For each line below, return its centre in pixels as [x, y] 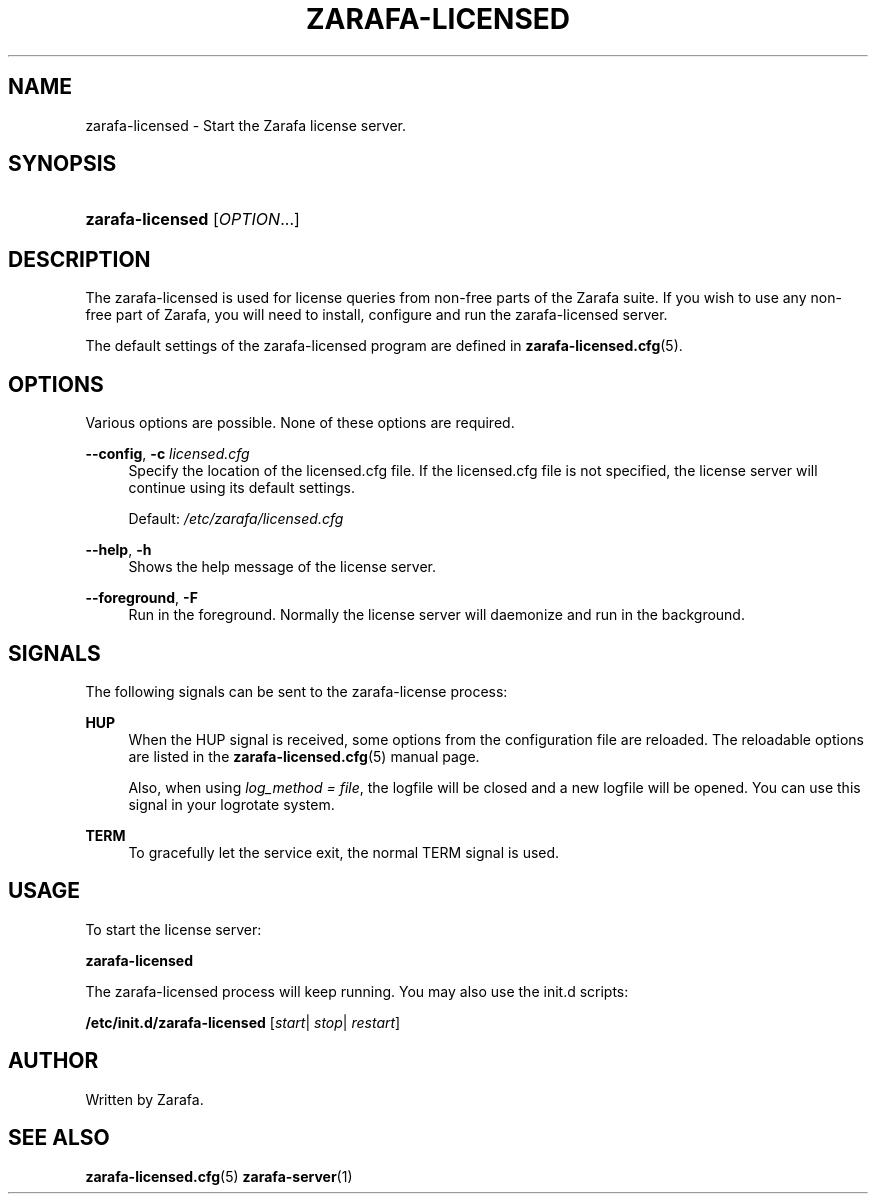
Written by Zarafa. [144, 1099]
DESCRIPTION [79, 259]
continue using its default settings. [242, 488]
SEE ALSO [59, 1138]
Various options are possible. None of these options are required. [300, 423]
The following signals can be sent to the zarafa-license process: [296, 691]
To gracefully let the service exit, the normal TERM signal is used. [344, 852]
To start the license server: [173, 929]
